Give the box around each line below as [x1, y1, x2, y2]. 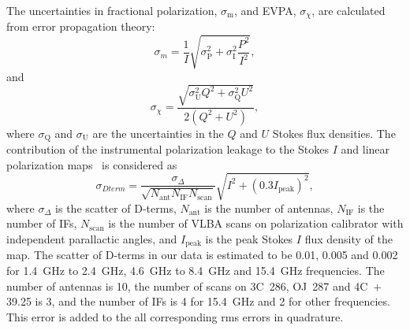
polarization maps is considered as [6, 156, 177, 172]
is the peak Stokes [205, 230, 293, 247]
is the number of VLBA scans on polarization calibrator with [108, 215, 404, 232]
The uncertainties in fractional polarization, [6, 2, 218, 18]
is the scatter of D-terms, [55, 199, 177, 216]
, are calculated [311, 2, 386, 18]
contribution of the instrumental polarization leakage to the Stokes [6, 141, 330, 158]
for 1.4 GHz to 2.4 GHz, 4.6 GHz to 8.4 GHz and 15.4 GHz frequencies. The [6, 262, 385, 279]
